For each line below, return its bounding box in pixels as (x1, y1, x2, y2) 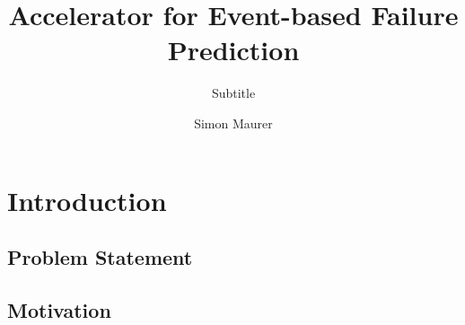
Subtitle (211, 83, 256, 102)
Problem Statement (7, 243, 193, 271)
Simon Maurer (194, 113, 273, 132)
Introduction (7, 181, 167, 218)
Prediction (167, 31, 300, 68)
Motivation (7, 295, 111, 323)
